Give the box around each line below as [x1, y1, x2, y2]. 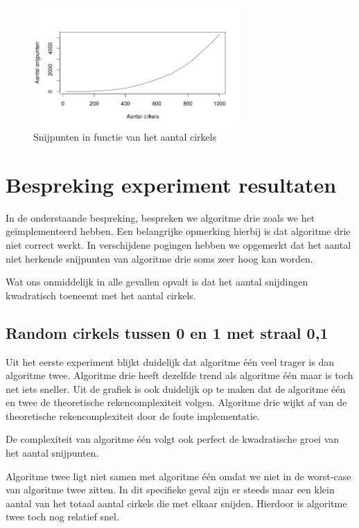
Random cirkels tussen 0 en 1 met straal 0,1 [6, 322, 329, 343]
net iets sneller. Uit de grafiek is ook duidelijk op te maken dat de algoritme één [6, 381, 346, 396]
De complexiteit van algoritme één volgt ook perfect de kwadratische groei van [6, 432, 340, 446]
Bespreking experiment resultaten [6, 170, 337, 198]
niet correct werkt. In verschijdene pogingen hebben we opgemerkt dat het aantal [6, 237, 351, 252]
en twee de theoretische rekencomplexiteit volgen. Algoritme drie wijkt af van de [6, 395, 347, 410]
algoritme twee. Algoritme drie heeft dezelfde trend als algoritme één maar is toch [6, 368, 353, 382]
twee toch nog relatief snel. [6, 509, 119, 524]
